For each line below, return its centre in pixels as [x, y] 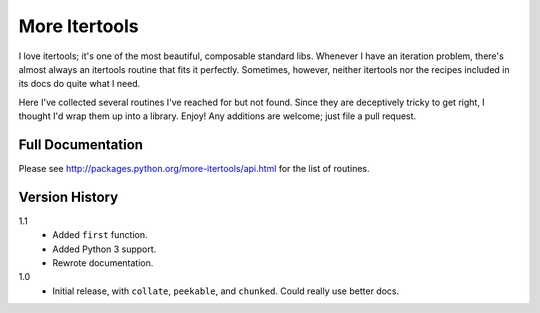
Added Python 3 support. [104, 249]
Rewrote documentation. [103, 263]
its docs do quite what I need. [79, 84]
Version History [68, 196]
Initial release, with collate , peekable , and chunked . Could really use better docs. [226, 291]
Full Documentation [81, 144]
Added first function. [100, 235]
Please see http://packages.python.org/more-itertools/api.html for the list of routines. [194, 169]
